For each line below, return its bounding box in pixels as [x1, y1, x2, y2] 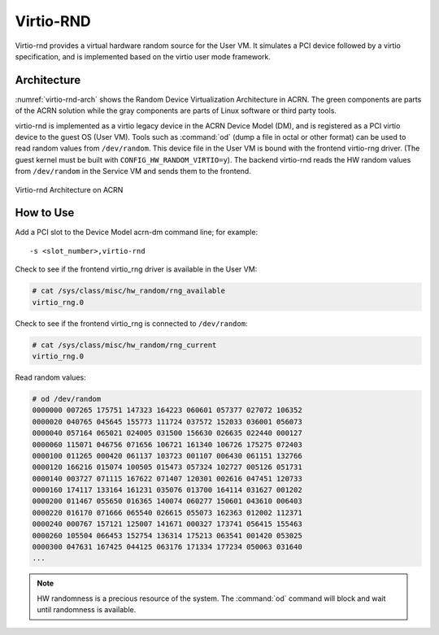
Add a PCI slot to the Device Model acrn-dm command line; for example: [15, 228, 259, 237]
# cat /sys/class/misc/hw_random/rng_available [32, 286, 225, 296]
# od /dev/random [32, 394, 102, 403]
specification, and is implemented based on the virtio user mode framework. [15, 51, 272, 61]
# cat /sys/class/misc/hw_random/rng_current [32, 340, 217, 350]
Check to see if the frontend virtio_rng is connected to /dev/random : [15, 318, 248, 328]
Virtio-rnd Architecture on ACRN [15, 185, 124, 194]
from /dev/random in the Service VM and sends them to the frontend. [15, 167, 251, 176]
